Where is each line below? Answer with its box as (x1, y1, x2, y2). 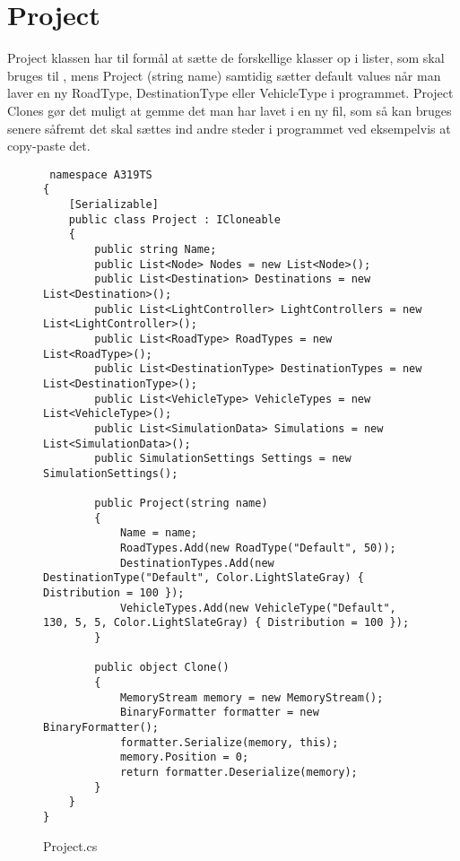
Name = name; (119, 526, 197, 540)
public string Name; (94, 242, 217, 256)
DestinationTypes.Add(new (119, 556, 274, 570)
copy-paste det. (7, 136, 91, 155)
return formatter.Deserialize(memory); (119, 765, 358, 778)
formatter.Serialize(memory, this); (119, 735, 339, 749)
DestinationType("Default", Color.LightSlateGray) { (43, 571, 364, 585)
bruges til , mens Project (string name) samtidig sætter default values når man (7, 65, 441, 84)
